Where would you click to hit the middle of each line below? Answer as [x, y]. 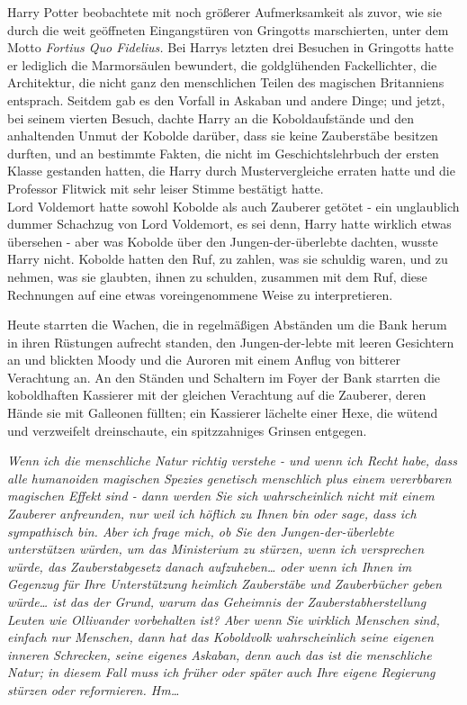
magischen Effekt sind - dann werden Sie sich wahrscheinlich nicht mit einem [221, 496]
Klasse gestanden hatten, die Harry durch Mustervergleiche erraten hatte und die [231, 171]
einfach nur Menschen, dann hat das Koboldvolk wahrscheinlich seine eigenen [220, 637]
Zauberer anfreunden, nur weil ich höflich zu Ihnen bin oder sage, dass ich [212, 514]
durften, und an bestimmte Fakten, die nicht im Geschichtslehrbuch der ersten [223, 153]
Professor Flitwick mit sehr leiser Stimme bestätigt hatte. [166, 188]
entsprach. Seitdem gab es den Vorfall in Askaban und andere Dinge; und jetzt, [226, 99]
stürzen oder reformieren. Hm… [94, 689]
